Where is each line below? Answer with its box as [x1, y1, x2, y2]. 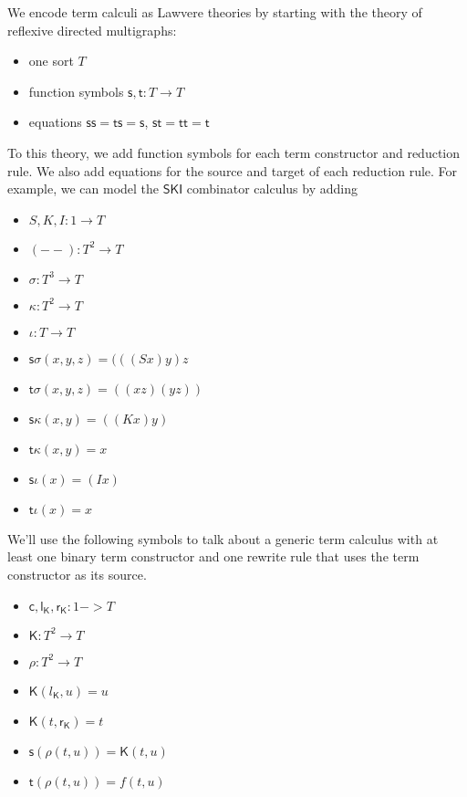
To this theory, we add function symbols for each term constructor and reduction [7, 142, 461, 162]
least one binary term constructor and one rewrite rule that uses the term [7, 547, 420, 566]
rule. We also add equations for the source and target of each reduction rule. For [7, 161, 458, 180]
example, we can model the [7, 179, 160, 198]
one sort [28, 51, 74, 70]
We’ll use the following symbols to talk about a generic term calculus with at [7, 529, 439, 548]
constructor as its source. [7, 564, 147, 583]
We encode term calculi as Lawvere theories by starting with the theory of [7, 3, 422, 21]
